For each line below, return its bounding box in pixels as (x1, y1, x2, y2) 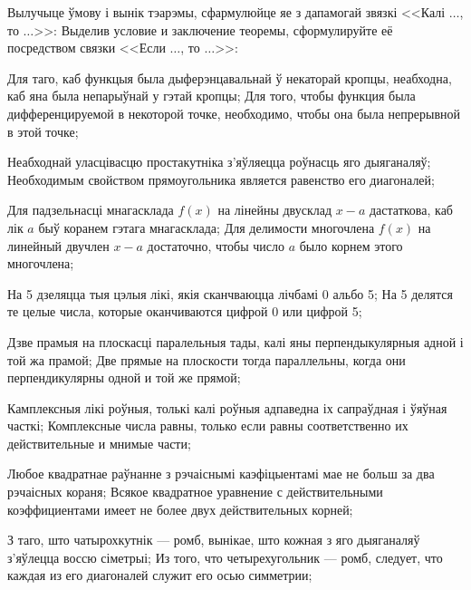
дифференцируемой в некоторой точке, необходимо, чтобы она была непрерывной (7, 103, 460, 122)
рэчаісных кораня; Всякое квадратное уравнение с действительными (7, 482, 383, 501)
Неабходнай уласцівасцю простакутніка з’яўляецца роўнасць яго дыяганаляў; (7, 152, 431, 171)
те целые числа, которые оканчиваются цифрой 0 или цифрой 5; (7, 302, 362, 321)
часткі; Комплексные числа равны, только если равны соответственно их (7, 416, 409, 435)
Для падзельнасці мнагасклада (7, 200, 174, 219)
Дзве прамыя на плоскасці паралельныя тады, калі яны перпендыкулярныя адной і (7, 332, 464, 351)
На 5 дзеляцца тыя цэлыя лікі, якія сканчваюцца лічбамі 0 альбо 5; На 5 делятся (7, 284, 453, 303)
